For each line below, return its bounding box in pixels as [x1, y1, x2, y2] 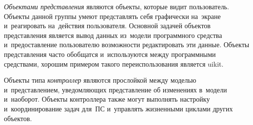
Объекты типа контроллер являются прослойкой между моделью [4, 75, 196, 85]
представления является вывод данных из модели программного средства [4, 30, 222, 40]
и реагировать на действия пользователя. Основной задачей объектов [4, 20, 211, 31]
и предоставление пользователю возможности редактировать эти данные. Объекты [4, 39, 250, 50]
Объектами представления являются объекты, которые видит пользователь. [4, 1, 229, 11]
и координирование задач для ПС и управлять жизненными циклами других [4, 103, 233, 113]
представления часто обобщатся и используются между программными [4, 49, 216, 59]
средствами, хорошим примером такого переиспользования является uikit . [4, 58, 224, 69]
